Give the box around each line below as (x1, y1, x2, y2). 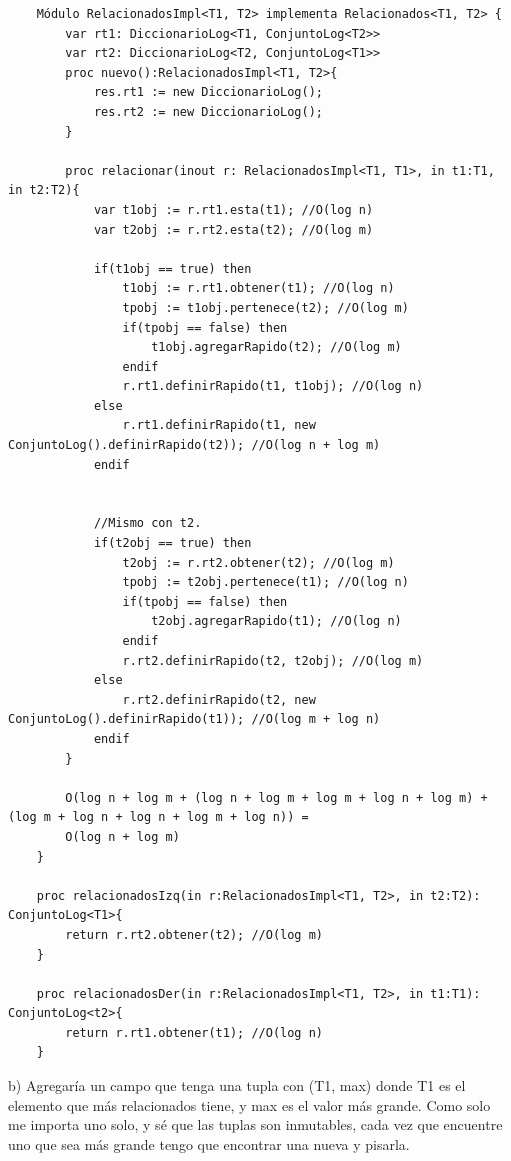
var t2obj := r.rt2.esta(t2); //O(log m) (93, 222, 374, 237)
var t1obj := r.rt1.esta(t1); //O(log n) (93, 202, 374, 217)
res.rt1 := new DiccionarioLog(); (93, 85, 323, 100)
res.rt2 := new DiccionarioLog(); (93, 104, 323, 119)
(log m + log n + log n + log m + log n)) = (8, 810, 309, 825)
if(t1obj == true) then (93, 261, 252, 276)
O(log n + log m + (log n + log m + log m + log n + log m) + (65, 790, 488, 805)
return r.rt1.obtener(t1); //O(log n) (65, 1025, 323, 1040)
